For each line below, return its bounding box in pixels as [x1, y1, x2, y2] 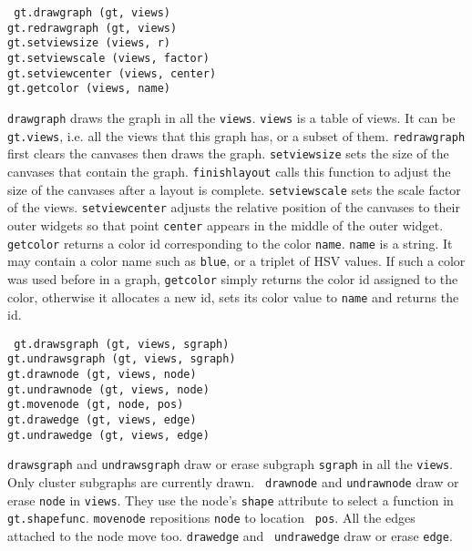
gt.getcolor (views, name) [7, 82, 170, 96]
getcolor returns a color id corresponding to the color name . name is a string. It [7, 233, 453, 252]
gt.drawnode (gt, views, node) [7, 368, 197, 382]
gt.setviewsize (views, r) [7, 36, 170, 50]
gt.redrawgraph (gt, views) [7, 21, 178, 35]
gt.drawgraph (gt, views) [14, 6, 170, 19]
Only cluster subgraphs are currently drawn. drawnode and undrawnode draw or [7, 473, 459, 491]
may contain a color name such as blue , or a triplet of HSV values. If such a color [7, 251, 466, 270]
